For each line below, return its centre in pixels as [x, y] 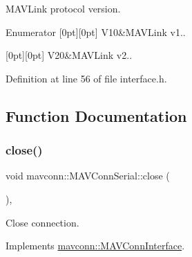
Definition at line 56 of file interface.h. [86, 78]
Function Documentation [96, 115]
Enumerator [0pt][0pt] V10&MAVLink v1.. [96, 32]
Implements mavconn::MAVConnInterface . [95, 246]
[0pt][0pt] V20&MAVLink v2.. [69, 55]
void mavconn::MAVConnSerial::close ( [88, 176]
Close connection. [42, 222]
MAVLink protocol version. [63, 8]
